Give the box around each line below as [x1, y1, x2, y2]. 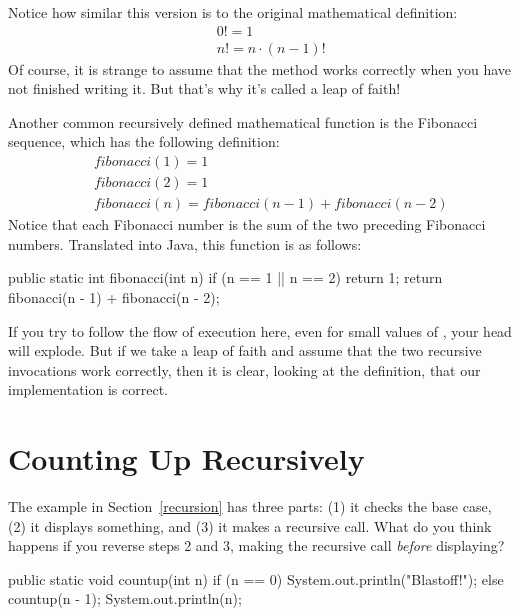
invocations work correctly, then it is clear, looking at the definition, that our [8, 359, 481, 380]
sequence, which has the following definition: [8, 131, 280, 152]
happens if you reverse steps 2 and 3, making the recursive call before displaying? [8, 535, 505, 556]
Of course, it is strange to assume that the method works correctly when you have [8, 58, 512, 79]
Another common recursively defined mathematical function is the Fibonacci [8, 111, 478, 132]
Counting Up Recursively [8, 438, 365, 479]
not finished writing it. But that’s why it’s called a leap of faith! [8, 78, 401, 99]
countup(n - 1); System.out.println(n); [8, 588, 242, 609]
